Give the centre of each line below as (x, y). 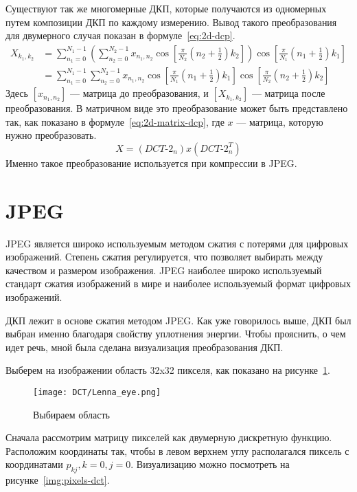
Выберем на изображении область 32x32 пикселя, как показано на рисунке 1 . (168, 370)
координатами (34, 464)
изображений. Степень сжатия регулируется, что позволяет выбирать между (164, 257)
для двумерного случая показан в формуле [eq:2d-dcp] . (120, 35)
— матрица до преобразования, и (139, 93)
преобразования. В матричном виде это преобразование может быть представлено (177, 108)
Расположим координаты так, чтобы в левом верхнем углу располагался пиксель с (177, 450)
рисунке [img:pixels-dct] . (58, 480)
